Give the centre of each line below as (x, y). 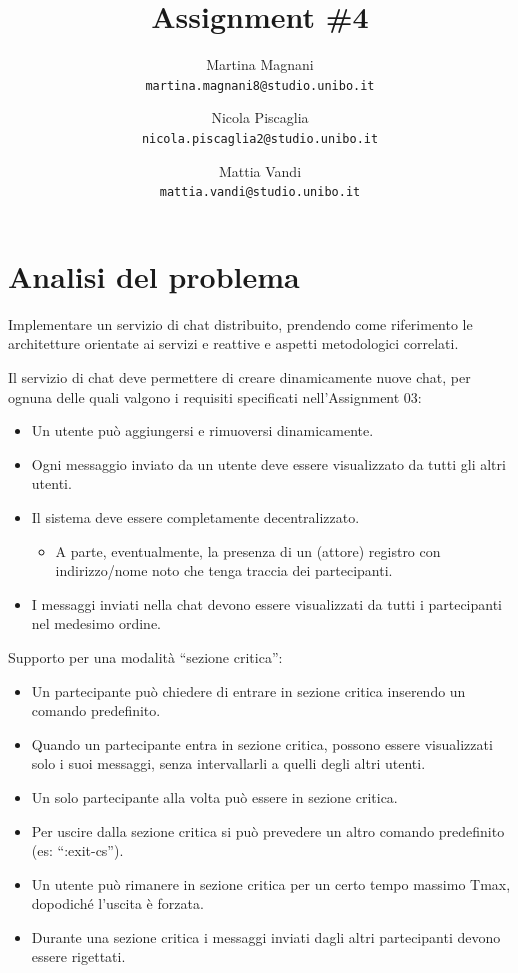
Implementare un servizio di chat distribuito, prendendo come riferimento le (240, 323)
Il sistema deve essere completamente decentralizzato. (195, 516)
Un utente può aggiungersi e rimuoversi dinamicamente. (202, 430)
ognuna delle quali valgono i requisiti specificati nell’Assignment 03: (215, 396)
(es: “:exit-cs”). (77, 850)
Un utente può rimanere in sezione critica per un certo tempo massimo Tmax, (271, 883)
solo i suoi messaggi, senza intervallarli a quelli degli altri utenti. (228, 763)
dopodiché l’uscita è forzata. (117, 903)
